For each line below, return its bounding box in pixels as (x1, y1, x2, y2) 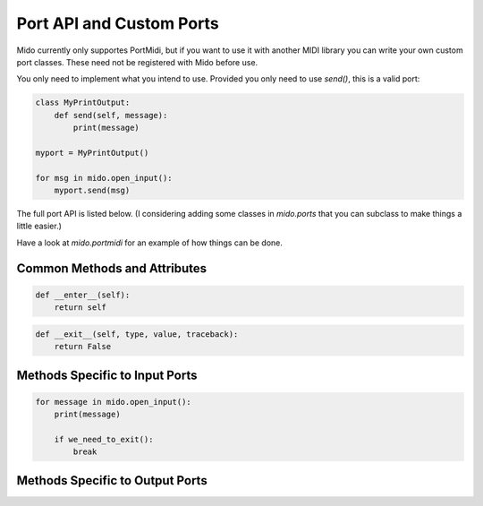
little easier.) (16, 220, 63, 232)
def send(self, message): (54, 110, 168, 120)
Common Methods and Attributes (16, 261, 208, 276)
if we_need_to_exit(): (54, 434, 154, 444)
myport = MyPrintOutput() (35, 148, 149, 158)
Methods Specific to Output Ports (16, 473, 208, 488)
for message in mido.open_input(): (35, 397, 191, 407)
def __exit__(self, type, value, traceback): (35, 329, 239, 339)
